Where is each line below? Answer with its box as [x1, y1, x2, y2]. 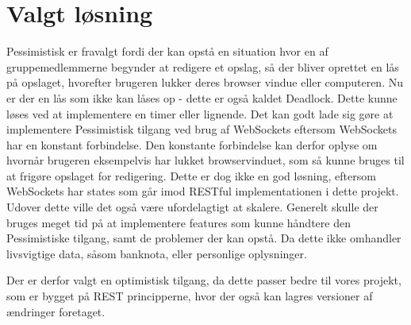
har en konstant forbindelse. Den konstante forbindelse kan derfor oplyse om [6, 136, 378, 153]
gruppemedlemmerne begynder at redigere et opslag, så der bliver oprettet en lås [6, 58, 399, 75]
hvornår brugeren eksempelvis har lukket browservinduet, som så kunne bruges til [6, 152, 405, 168]
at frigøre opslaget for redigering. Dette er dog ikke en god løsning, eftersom [6, 167, 376, 184]
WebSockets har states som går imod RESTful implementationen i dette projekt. [6, 183, 399, 199]
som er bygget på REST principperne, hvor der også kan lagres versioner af [6, 288, 373, 304]
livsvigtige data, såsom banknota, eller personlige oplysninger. [6, 245, 307, 261]
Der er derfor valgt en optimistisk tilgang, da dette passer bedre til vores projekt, [6, 272, 401, 288]
